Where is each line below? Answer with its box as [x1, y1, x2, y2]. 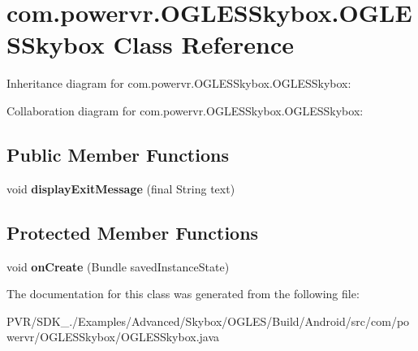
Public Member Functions [6, 141, 229, 167]
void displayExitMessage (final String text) [6, 180, 235, 197]
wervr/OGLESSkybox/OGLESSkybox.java [6, 328, 220, 345]
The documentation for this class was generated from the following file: [6, 285, 360, 302]
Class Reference [113, 28, 294, 61]
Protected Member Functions [6, 219, 259, 245]
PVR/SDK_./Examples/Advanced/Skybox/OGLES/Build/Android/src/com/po [6, 312, 410, 329]
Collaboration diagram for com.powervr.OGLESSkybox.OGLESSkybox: [6, 102, 364, 119]
